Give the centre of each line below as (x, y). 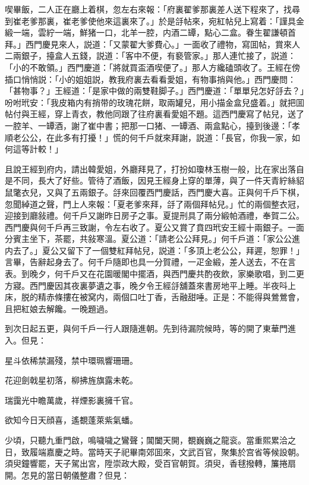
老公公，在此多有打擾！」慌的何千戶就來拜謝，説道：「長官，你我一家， (152, 137)
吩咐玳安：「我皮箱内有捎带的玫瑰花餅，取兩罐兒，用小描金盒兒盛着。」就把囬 (154, 102)
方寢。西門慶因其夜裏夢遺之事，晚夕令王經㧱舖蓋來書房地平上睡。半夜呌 (146, 285)
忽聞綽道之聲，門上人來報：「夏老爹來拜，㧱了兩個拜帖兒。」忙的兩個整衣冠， (154, 204)
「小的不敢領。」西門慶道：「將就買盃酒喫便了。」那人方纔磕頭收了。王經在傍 (152, 67)
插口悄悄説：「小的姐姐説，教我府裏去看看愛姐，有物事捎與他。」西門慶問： (150, 79)
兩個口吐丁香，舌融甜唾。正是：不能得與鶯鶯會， (208, 297)
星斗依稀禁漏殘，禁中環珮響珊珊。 (71, 360)
